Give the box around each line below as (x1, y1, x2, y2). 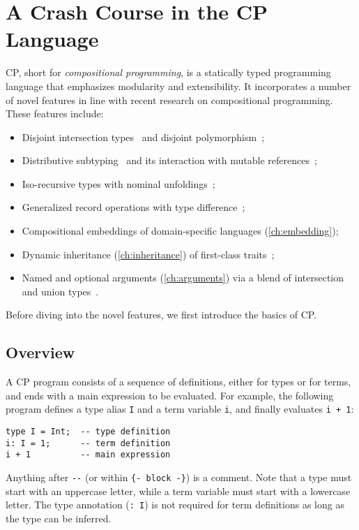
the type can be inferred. (6, 510, 112, 525)
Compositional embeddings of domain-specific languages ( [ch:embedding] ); (22, 223, 339, 238)
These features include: (6, 106, 104, 121)
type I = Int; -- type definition (6, 427, 171, 437)
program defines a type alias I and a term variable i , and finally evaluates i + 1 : (6, 402, 354, 416)
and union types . (22, 284, 99, 298)
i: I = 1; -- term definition (6, 438, 171, 448)
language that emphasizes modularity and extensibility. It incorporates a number (6, 78, 351, 93)
